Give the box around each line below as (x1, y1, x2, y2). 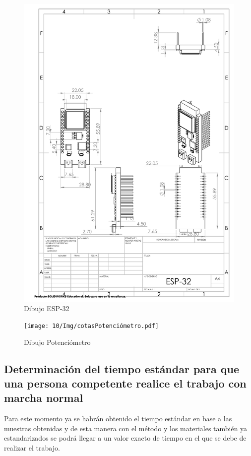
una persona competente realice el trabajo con (4, 375, 247, 391)
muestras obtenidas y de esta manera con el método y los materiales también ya (4, 423, 248, 433)
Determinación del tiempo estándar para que (4, 361, 240, 376)
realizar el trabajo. (4, 442, 60, 453)
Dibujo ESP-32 (24, 303, 69, 314)
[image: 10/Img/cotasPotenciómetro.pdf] (24, 322, 159, 329)
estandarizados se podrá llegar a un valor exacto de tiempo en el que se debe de (4, 433, 247, 443)
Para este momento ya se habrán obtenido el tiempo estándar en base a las (4, 413, 232, 424)
